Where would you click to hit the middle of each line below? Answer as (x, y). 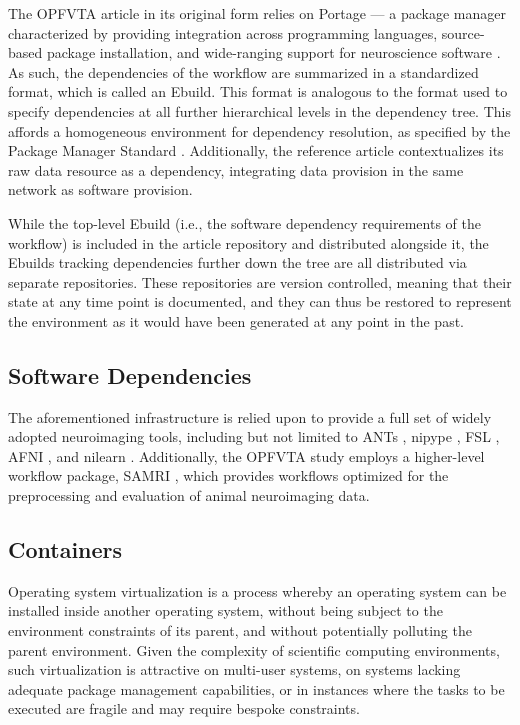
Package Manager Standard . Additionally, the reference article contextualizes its (256, 150)
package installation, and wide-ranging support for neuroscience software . (273, 52)
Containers (65, 549)
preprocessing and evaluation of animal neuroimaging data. (189, 495)
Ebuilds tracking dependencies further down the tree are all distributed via (237, 262)
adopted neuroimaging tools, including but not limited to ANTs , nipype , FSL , (254, 436)
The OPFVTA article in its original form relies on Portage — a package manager (257, 13)
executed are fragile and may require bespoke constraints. (184, 708)
